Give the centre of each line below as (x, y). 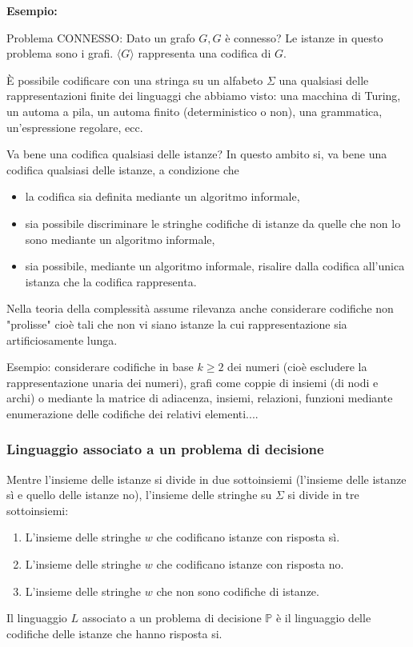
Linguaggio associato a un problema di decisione (165, 449)
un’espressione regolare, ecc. (75, 127)
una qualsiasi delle (324, 80)
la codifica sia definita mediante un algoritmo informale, (162, 196)
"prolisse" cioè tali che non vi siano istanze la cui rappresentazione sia (177, 323)
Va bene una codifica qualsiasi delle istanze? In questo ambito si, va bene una (197, 154)
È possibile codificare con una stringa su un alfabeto (135, 80)
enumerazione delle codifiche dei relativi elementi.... (132, 413)
